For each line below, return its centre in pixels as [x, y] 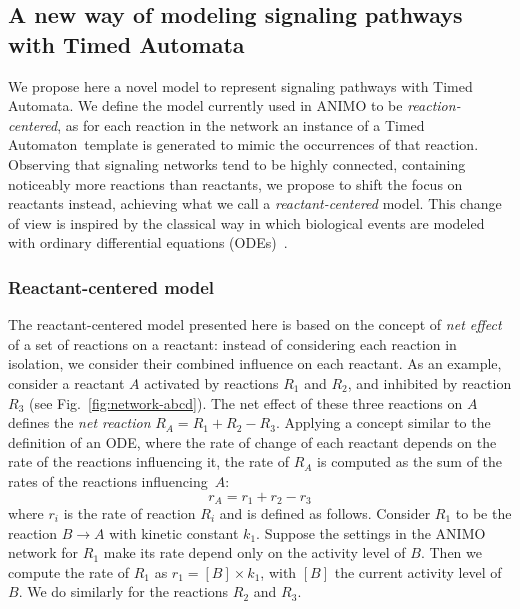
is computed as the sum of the [410, 461]
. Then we [451, 552]
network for [43, 552]
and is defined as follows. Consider [325, 512]
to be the [483, 512]
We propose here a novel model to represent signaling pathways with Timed [240, 85]
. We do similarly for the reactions [123, 591]
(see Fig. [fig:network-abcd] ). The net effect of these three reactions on [245, 402]
